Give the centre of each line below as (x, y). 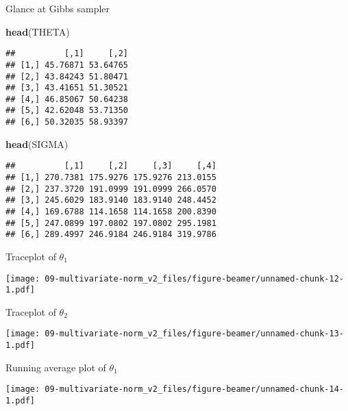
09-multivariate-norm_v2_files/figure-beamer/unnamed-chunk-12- (194, 278)
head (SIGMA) (37, 144)
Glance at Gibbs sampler (58, 8)
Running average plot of (56, 367)
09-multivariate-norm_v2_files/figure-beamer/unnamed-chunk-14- (194, 389)
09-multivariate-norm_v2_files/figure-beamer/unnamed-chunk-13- (194, 334)
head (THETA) (38, 31)
